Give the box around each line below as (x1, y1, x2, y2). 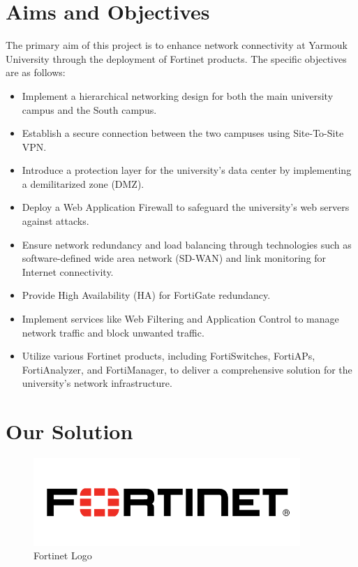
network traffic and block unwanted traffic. (22, 325, 204, 339)
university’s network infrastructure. (22, 376, 172, 390)
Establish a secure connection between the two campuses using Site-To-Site (22, 126, 344, 140)
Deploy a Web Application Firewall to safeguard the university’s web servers (22, 200, 350, 214)
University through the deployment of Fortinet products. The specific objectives (6, 51, 347, 66)
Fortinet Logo (33, 548, 92, 563)
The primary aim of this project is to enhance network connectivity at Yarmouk (6, 38, 348, 52)
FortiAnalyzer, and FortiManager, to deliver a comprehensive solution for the (22, 362, 352, 376)
